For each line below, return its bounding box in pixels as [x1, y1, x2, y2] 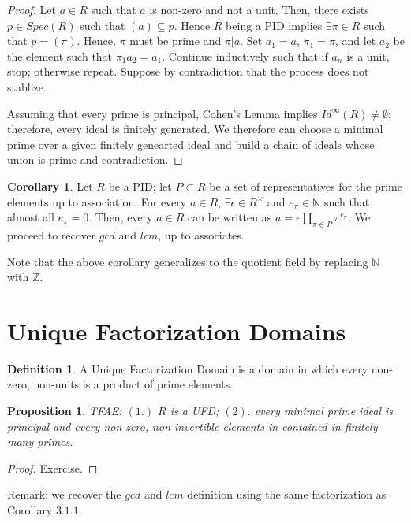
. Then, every [88, 209, 153, 225]
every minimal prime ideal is [254, 402, 394, 419]
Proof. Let [7, 2, 56, 17]
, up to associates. [158, 226, 245, 243]
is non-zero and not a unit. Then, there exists [149, 2, 369, 17]
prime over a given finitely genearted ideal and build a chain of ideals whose [7, 135, 375, 152]
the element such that [7, 47, 113, 64]
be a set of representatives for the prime [209, 177, 402, 194]
